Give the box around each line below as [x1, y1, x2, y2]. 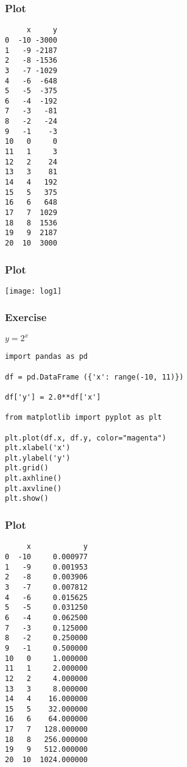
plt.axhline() [5, 474, 62, 483]
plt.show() [5, 494, 49, 503]
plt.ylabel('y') [5, 453, 71, 462]
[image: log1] [5, 286, 62, 295]
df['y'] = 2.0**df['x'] [5, 392, 101, 401]
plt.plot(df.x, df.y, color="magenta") [5, 433, 166, 442]
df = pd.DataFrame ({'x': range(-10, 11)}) [5, 372, 184, 381]
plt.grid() [5, 464, 49, 473]
